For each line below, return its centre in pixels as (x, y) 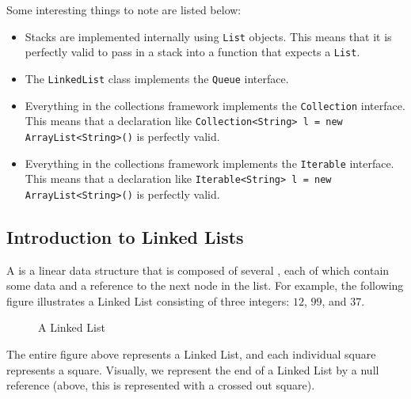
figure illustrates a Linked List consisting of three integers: (148, 300)
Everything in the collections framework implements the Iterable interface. (209, 163)
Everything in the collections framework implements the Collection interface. (215, 105)
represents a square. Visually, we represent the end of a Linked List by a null (193, 369)
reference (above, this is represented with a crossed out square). (161, 385)
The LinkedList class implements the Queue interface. (157, 78)
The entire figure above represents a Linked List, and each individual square (191, 354)
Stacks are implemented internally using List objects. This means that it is (208, 36)
